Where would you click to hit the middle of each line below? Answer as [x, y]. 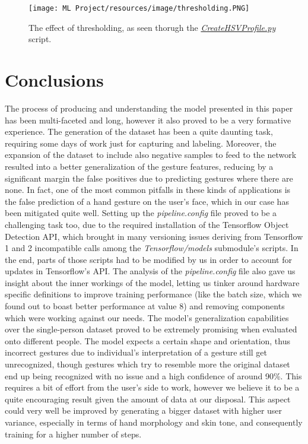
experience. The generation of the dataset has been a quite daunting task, [139, 131]
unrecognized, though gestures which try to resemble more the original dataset [147, 364]
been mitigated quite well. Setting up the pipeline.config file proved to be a [141, 213]
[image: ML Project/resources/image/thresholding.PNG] [139, 8]
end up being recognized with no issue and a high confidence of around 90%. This [153, 375]
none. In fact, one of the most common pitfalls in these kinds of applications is [148, 190]
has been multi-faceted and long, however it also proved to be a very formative [148, 120]
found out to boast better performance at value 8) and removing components [145, 306]
